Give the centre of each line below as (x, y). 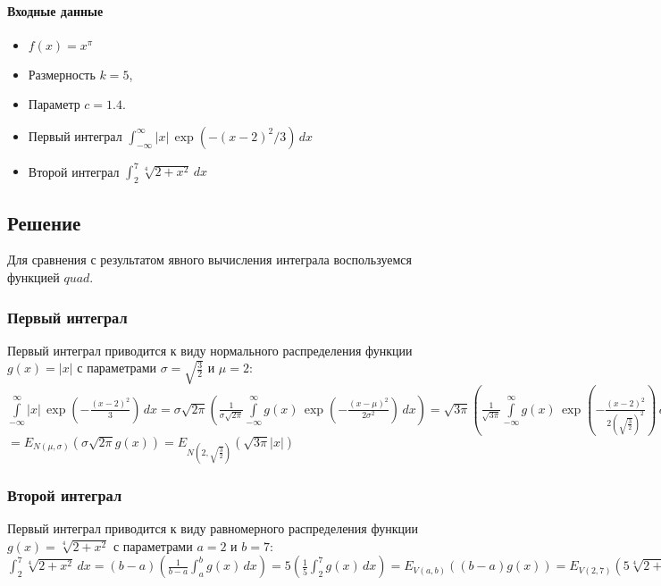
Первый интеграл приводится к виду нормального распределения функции (210, 350)
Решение (44, 222)
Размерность (62, 74)
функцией (33, 277)
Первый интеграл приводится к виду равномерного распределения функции (213, 528)
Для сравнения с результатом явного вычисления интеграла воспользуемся (209, 260)
